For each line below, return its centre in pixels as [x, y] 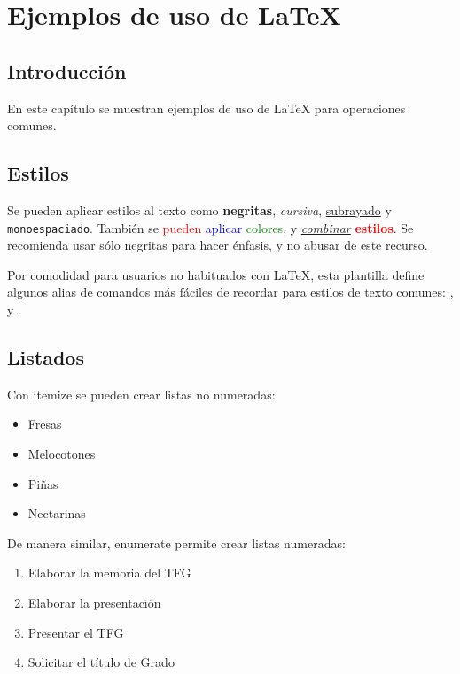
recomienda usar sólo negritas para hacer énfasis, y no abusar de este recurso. [218, 245]
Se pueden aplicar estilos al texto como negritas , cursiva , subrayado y [199, 209]
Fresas [45, 424]
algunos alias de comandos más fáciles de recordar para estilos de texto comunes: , [230, 292]
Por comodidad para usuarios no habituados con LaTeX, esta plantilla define [216, 274]
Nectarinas [57, 513]
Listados [46, 356]
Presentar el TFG [76, 632]
